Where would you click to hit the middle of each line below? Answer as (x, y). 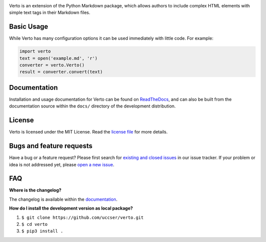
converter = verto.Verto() (52, 65)
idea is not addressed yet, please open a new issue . (62, 164)
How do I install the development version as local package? (71, 208)
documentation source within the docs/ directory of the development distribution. (92, 106)
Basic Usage (29, 27)
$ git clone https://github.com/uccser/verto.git (83, 217)
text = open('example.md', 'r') (59, 58)
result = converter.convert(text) (61, 72)
